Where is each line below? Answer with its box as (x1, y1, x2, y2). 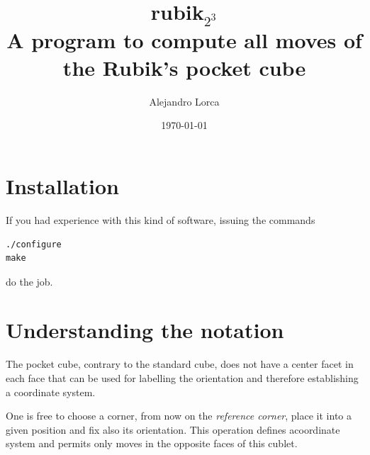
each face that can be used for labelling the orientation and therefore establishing (6, 371, 359, 386)
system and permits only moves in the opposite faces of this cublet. (6, 436, 298, 451)
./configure (6, 239, 62, 249)
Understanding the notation (6, 315, 284, 344)
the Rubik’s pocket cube (62, 52, 306, 82)
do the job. (6, 274, 53, 288)
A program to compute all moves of (6, 25, 362, 54)
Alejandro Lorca (149, 94, 220, 108)
